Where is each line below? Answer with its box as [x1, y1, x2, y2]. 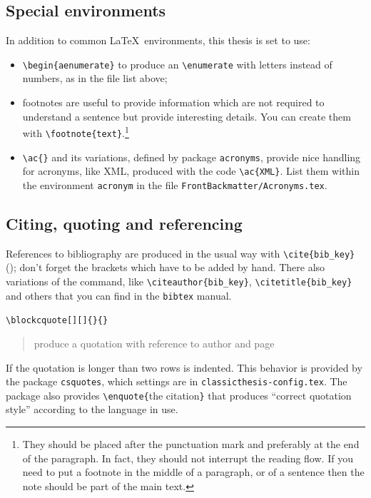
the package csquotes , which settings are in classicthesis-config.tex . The [6, 374, 347, 389]
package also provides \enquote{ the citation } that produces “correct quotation [6, 387, 352, 402]
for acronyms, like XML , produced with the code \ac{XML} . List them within [22, 163, 360, 178]
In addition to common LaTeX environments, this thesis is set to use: [6, 33, 310, 48]
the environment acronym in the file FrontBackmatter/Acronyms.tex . [22, 177, 327, 192]
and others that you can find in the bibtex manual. [6, 288, 232, 303]
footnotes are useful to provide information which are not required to [22, 95, 325, 110]
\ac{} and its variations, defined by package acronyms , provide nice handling [22, 149, 361, 164]
